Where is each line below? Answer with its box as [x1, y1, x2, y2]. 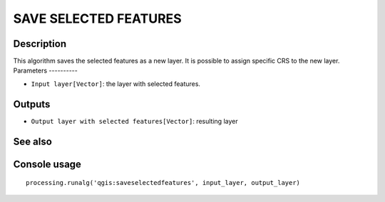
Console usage [13, 158, 82, 170]
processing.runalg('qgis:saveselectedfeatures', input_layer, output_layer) [26, 179, 301, 187]
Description [13, 38, 67, 50]
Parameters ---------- [13, 66, 78, 75]
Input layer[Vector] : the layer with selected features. [31, 79, 201, 88]
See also [13, 135, 53, 147]
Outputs [13, 98, 51, 110]
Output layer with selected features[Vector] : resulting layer [31, 117, 238, 125]
